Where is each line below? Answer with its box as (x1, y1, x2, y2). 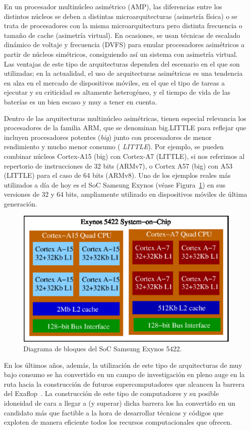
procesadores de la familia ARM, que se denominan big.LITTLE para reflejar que (4, 122, 246, 133)
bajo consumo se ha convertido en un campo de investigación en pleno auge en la (4, 369, 245, 379)
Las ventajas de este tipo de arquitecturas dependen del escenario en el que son (4, 58, 240, 69)
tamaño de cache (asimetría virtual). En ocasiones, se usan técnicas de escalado (4, 30, 240, 40)
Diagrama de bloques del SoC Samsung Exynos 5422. (23, 344, 182, 354)
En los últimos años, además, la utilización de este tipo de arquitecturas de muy (4, 360, 242, 370)
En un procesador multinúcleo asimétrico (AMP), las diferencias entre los (4, 1, 222, 11)
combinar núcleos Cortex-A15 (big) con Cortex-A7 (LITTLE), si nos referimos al (4, 151, 245, 161)
